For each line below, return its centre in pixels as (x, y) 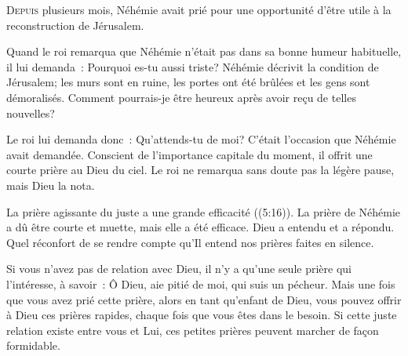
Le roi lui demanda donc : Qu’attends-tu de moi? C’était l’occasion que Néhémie (201, 139)
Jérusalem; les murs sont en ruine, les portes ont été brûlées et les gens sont (188, 82)
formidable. (33, 345)
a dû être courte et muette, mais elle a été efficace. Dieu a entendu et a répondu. (200, 227)
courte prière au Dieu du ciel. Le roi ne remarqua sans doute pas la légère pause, (200, 170)
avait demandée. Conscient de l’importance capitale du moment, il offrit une (189, 154)
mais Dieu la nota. (51, 185)
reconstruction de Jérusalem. (75, 25)
